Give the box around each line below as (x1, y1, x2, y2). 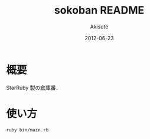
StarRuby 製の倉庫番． (6, 84, 61, 91)
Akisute (90, 23, 109, 30)
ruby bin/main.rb (6, 127, 49, 133)
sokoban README (54, 4, 145, 17)
